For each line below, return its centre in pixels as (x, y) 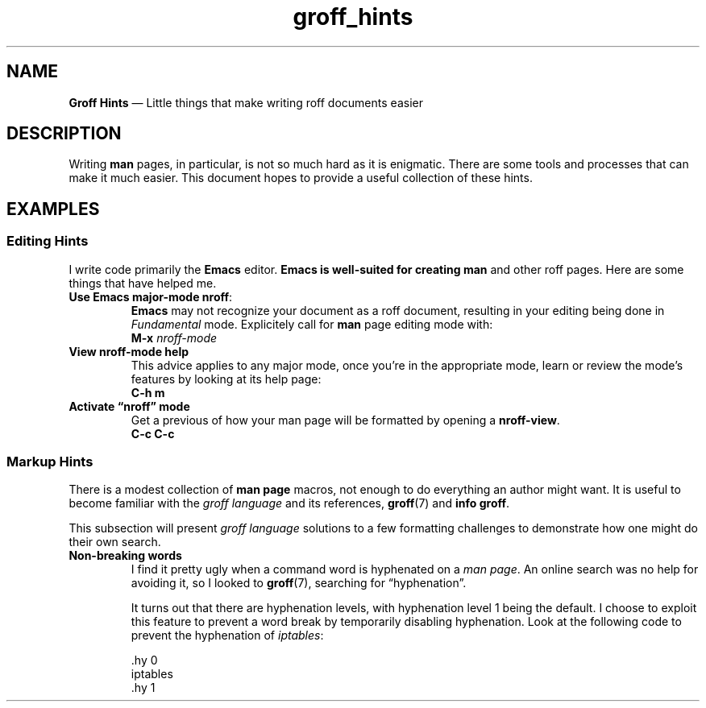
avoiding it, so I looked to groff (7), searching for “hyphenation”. (299, 583)
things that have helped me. (143, 283)
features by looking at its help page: (226, 379)
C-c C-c (153, 433)
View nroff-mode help (129, 351)
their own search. (115, 542)
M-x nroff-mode (174, 337)
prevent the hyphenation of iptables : (227, 636)
